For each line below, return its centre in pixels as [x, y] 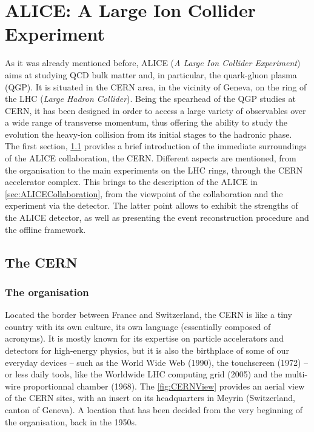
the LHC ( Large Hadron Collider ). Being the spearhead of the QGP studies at [150, 99]
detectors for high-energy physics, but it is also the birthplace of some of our [147, 350]
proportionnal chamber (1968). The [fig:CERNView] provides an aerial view [164, 386]
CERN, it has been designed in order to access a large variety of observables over [155, 110]
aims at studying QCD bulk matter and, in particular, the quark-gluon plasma [151, 74]
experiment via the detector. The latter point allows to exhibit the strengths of [152, 205]
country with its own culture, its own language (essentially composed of [138, 326]
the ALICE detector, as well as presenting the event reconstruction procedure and [157, 218]
